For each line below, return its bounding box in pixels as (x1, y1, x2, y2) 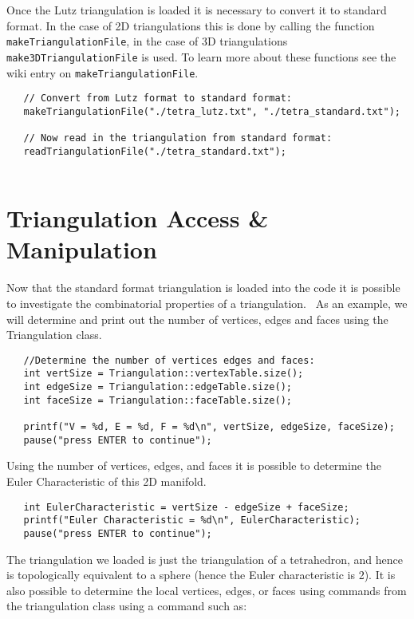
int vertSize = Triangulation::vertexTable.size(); (23, 368, 304, 380)
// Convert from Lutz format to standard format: (23, 93, 292, 104)
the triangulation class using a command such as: (6, 597, 247, 614)
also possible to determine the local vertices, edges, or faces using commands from (6, 582, 407, 598)
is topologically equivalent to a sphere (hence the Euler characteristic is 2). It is (6, 566, 396, 583)
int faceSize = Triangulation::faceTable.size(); (23, 394, 292, 406)
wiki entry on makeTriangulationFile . (6, 64, 199, 81)
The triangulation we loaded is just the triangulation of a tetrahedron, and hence (6, 550, 403, 567)
